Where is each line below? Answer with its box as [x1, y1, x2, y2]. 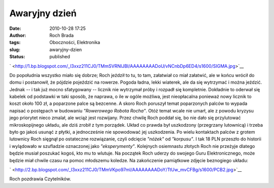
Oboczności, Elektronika [49, 40, 100, 46]
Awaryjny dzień [9, 8, 77, 19]
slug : [9, 46, 20, 53]
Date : [9, 25, 21, 31]
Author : [9, 32, 26, 38]
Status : [9, 54, 25, 60]
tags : [9, 40, 21, 46]
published [49, 54, 71, 60]
